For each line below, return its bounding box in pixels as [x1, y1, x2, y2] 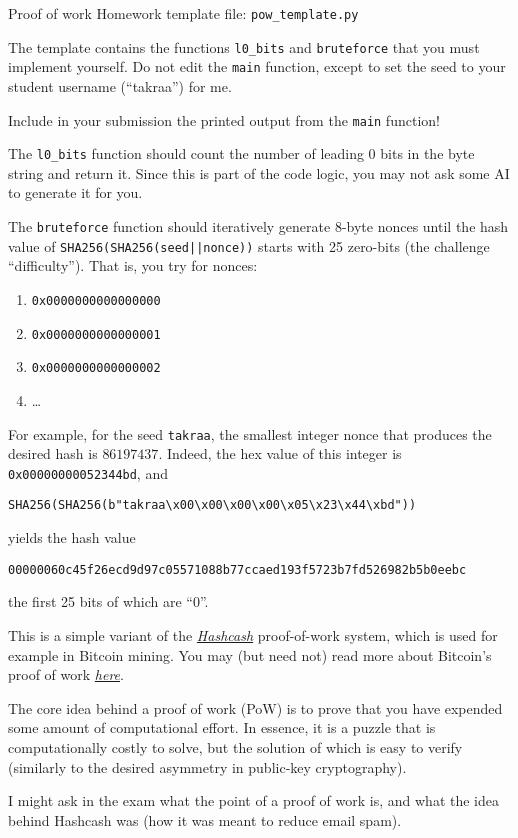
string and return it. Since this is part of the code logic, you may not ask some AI [8, 162, 510, 183]
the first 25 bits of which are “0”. [8, 591, 209, 612]
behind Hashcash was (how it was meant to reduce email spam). [8, 809, 402, 830]
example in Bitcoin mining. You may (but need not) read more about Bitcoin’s [8, 644, 492, 665]
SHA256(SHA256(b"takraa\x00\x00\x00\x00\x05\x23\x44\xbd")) [8, 498, 417, 513]
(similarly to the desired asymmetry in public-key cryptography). [8, 756, 407, 777]
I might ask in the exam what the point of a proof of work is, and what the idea [8, 790, 500, 811]
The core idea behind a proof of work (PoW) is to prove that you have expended [8, 697, 503, 718]
